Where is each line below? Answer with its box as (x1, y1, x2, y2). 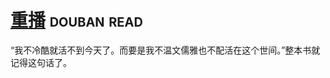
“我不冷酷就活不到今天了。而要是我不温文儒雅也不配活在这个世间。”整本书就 (10, 44, 321, 56)
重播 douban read (10, 9, 143, 32)
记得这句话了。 (10, 56, 72, 68)
